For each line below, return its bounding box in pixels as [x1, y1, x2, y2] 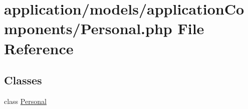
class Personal [4, 95, 47, 106]
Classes [4, 72, 42, 88]
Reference [4, 38, 74, 58]
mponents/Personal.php [4, 18, 172, 39]
